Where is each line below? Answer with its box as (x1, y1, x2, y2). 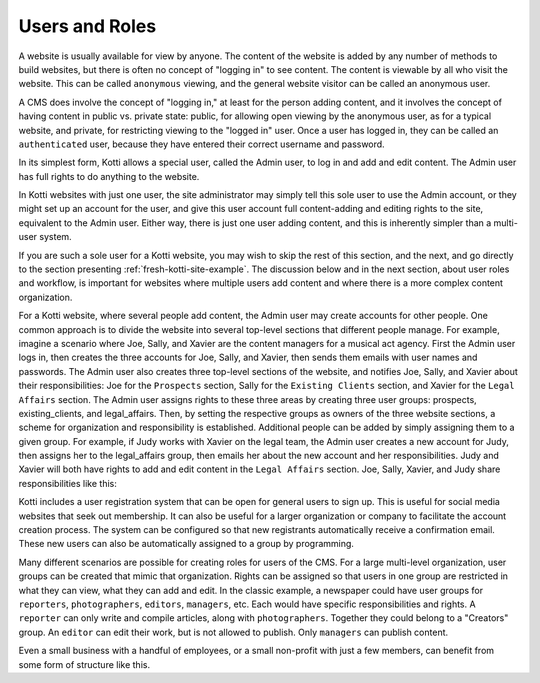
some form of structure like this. (18, 658, 150, 670)
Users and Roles (18, 15, 157, 37)
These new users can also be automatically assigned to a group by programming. (18, 538, 355, 550)
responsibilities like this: (18, 477, 117, 489)
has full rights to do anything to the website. (18, 170, 200, 182)
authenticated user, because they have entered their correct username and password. (18, 138, 385, 150)
